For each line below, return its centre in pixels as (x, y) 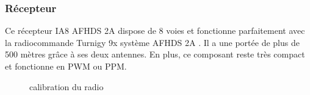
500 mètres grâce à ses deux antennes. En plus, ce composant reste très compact (155, 54)
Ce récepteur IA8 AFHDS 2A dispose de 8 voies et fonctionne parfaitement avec (155, 31)
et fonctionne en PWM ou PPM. (66, 66)
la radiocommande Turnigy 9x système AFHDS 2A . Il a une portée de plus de (152, 42)
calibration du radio (67, 86)
